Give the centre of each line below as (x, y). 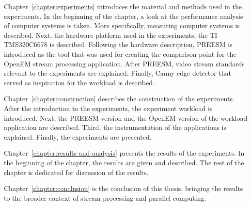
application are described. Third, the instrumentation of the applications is (115, 127)
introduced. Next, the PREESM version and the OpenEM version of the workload (126, 118)
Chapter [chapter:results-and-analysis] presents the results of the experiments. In (124, 153)
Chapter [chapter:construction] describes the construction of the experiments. (119, 99)
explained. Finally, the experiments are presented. (78, 136)
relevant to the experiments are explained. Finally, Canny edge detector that (118, 73)
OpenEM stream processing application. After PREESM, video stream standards (124, 63)
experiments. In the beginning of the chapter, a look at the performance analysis (124, 16)
